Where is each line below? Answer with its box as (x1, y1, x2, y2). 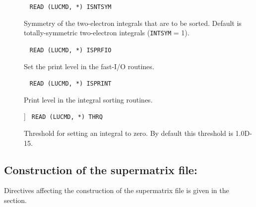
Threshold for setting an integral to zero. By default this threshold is (24, 128, 233, 138)
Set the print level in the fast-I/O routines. (24, 61, 154, 71)
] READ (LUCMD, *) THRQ (24, 111, 103, 121)
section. (4, 195, 27, 206)
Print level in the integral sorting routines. (24, 94, 153, 104)
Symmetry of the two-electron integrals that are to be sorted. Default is (24, 17, 242, 28)
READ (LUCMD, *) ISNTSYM (29, 3, 112, 10)
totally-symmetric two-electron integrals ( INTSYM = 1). (24, 27, 190, 38)
